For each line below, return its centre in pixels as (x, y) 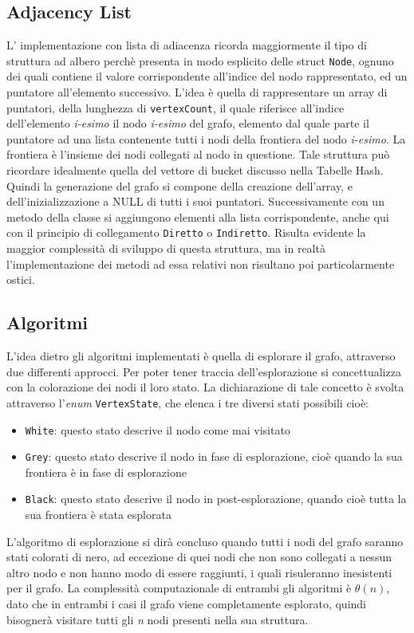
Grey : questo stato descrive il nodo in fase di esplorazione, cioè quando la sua (214, 456)
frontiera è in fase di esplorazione (106, 472)
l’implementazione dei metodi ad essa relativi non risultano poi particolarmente (201, 263)
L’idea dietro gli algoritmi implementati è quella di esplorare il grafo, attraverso (201, 356)
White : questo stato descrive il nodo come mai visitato (158, 429)
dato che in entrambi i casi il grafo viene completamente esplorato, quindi (186, 604)
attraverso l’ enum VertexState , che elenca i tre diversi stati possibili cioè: (187, 402)
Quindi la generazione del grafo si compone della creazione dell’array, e (179, 185)
